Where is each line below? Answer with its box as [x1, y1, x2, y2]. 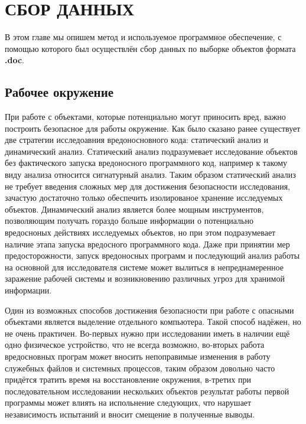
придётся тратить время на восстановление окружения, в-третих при [5, 373, 251, 386]
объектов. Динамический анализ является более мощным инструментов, [5, 203, 264, 215]
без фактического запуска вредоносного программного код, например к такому [5, 156, 288, 169]
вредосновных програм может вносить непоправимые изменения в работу [5, 350, 271, 362]
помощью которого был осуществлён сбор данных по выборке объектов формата [5, 42, 296, 54]
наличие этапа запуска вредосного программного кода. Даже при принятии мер [5, 237, 290, 250]
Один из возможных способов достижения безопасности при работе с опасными [5, 304, 294, 316]
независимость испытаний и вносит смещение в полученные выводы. [5, 407, 255, 420]
